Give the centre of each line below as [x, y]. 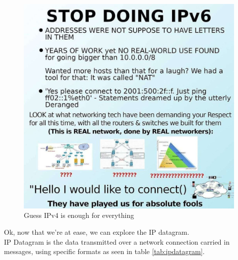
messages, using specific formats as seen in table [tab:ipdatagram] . [104, 251]
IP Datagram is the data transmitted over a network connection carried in [117, 241]
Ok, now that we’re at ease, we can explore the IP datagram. [97, 232]
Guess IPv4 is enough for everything [79, 215]
